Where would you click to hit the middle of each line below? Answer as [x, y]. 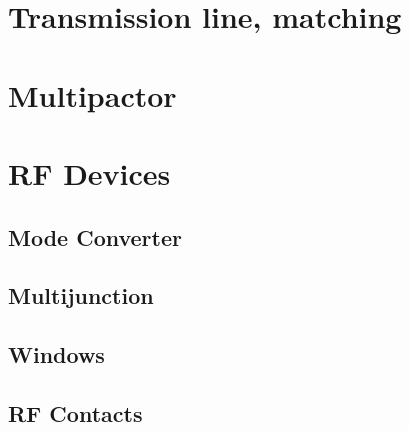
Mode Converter [95, 236]
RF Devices [89, 172]
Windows [56, 354]
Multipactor [92, 94]
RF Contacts [75, 412]
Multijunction [81, 295]
